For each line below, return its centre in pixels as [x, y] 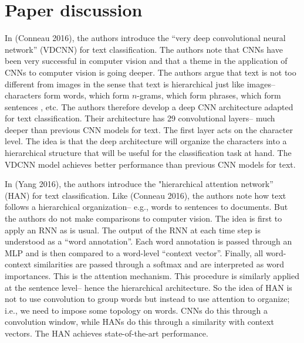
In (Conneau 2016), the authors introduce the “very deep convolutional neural [145, 38]
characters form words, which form [67, 95]
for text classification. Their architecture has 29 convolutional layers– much [140, 118]
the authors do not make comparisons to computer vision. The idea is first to [143, 218]
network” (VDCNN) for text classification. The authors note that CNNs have [144, 49]
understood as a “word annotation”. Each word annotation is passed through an [148, 241]
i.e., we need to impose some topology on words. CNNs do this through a [136, 310]
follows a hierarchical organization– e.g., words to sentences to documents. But [146, 207]
